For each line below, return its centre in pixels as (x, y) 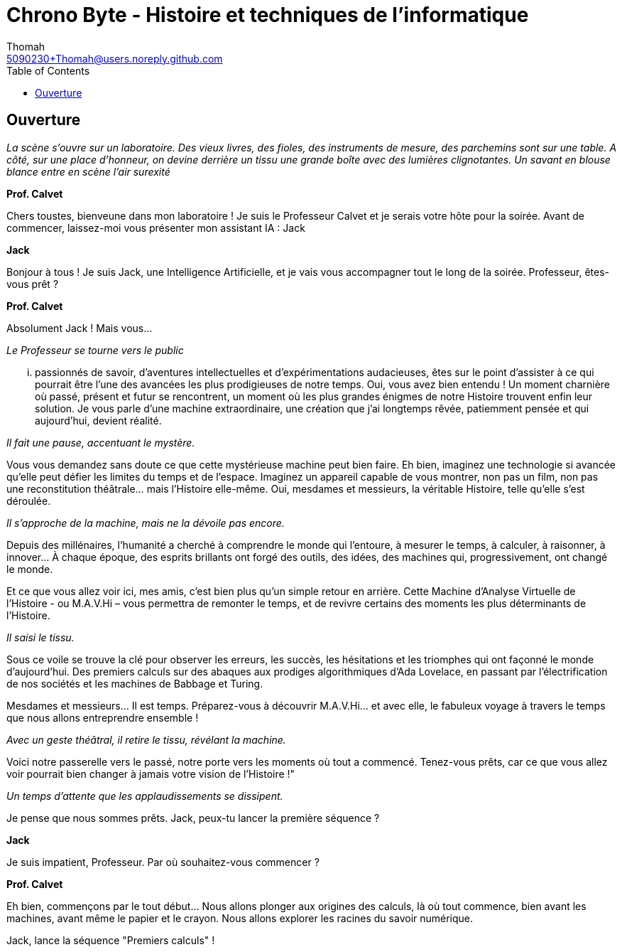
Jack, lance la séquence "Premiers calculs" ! (111, 940)
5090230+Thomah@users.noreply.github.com (115, 58)
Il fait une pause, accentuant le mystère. (101, 442)
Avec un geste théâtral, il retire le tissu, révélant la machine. (146, 739)
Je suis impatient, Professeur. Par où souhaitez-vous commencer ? (163, 862)
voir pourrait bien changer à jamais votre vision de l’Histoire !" (151, 774)
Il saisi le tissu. (40, 637)
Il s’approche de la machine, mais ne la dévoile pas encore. (146, 523)
